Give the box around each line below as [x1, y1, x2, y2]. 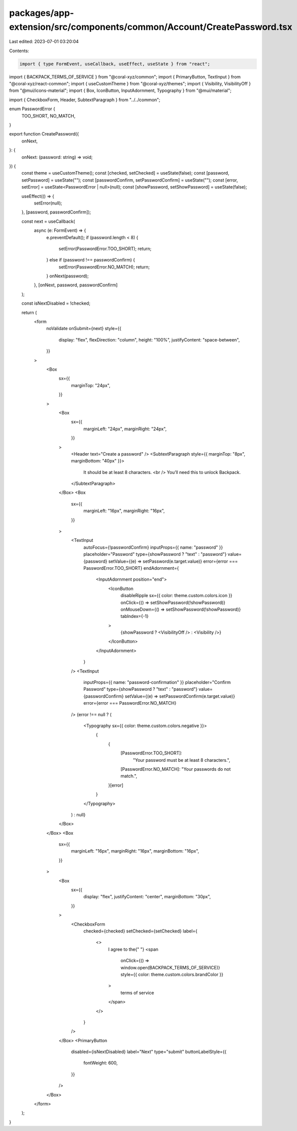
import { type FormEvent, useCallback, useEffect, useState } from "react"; [19, 61, 210, 67]
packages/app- [9, 7, 74, 18]
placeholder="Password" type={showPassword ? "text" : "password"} [83, 551, 227, 557]
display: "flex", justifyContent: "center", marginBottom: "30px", [83, 894, 211, 900]
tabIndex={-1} [120, 613, 149, 619]
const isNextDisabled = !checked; [21, 300, 91, 306]
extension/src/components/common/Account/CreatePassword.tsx [9, 21, 293, 32]
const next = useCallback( [21, 218, 75, 224]
